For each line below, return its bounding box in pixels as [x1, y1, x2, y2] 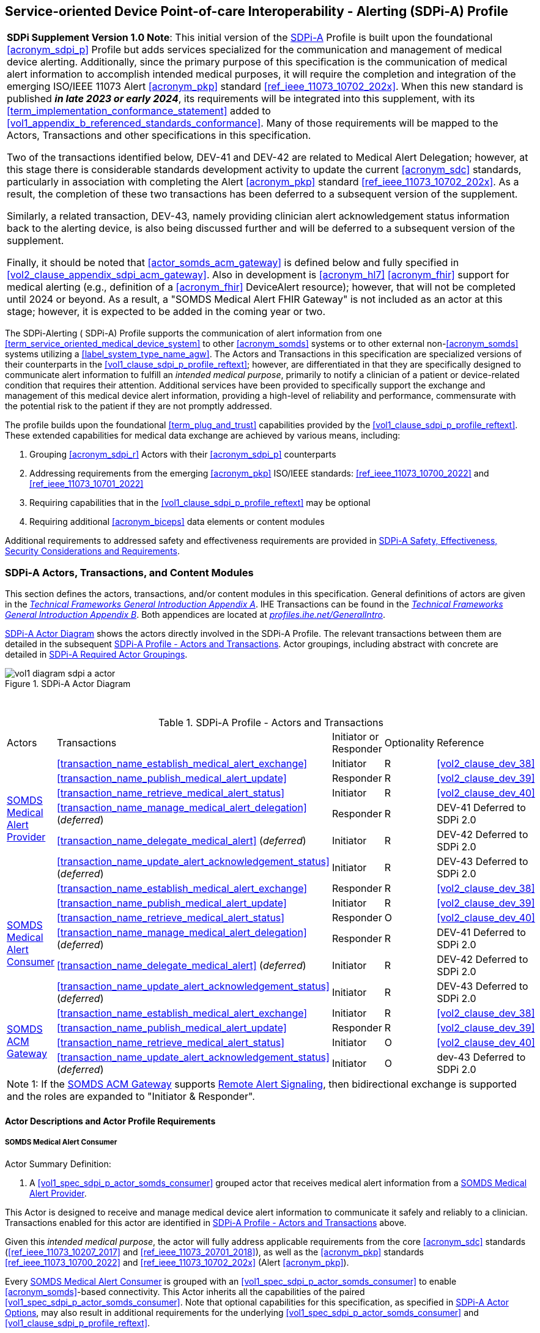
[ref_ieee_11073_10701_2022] [29, 478, 144, 489]
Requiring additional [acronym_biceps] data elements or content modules [29, 516, 325, 527]
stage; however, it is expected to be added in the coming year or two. [7, 305, 326, 318]
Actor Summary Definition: [5, 1158, 111, 1169]
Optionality [384, 737, 435, 749]
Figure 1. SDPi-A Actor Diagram [5, 678, 131, 689]
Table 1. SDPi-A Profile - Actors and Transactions [158, 716, 383, 729]
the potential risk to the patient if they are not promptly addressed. [5, 401, 272, 412]
